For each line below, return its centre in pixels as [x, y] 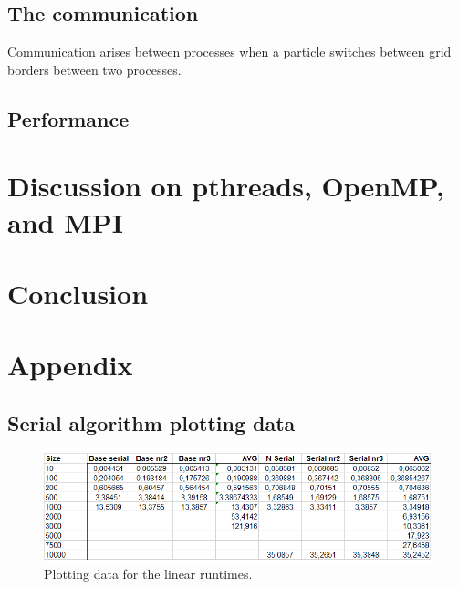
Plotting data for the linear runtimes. [148, 574]
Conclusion [78, 293]
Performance [68, 118]
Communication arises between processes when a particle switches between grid [229, 52]
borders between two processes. [94, 69]
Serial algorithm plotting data [151, 422]
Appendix [70, 365]
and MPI [65, 221]
